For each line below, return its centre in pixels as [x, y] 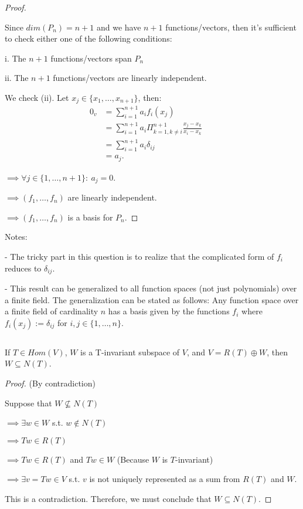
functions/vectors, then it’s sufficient [231, 27]
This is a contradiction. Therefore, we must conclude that [108, 498]
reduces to [23, 268]
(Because [133, 459]
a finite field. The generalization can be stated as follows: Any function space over [152, 299]
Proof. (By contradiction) [50, 383]
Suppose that [28, 403]
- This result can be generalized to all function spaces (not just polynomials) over [151, 288]
